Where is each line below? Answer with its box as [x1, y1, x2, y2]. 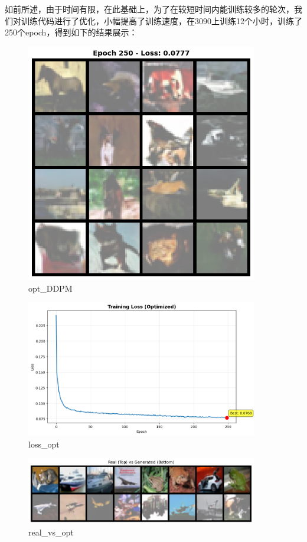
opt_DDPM [28, 282, 73, 294]
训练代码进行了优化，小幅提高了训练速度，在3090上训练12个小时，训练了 [21, 14, 302, 27]
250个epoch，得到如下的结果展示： [5, 26, 138, 38]
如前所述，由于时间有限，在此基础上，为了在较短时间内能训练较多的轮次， [5, 3, 294, 15]
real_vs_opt [28, 526, 74, 538]
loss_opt [28, 437, 60, 450]
